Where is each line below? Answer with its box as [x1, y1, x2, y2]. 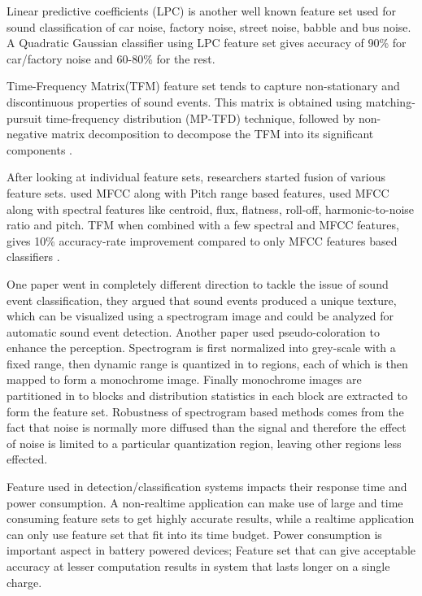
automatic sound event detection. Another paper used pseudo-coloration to [7, 323, 380, 340]
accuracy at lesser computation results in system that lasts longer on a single [7, 558, 390, 574]
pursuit [7, 109, 42, 126]
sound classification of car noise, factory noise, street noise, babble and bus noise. [7, 18, 411, 35]
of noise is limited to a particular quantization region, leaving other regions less [7, 434, 402, 451]
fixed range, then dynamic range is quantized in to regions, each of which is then [7, 355, 408, 372]
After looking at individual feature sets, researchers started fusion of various [7, 168, 385, 185]
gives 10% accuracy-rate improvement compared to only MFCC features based [7, 232, 398, 249]
